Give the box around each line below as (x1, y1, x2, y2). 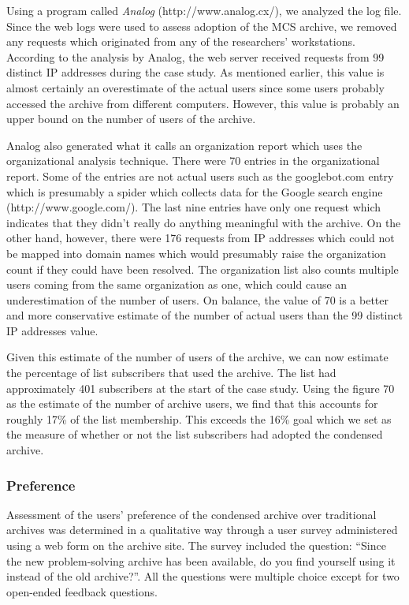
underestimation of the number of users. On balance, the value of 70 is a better (6, 291, 389, 308)
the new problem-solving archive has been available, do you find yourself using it (6, 552, 396, 569)
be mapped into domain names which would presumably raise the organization (6, 245, 386, 261)
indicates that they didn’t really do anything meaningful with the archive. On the (6, 214, 401, 230)
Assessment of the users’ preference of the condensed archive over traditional (6, 506, 377, 522)
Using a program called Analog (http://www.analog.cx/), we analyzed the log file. (6, 2, 402, 18)
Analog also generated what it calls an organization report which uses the (6, 136, 363, 153)
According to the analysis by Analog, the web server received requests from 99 (6, 48, 385, 65)
